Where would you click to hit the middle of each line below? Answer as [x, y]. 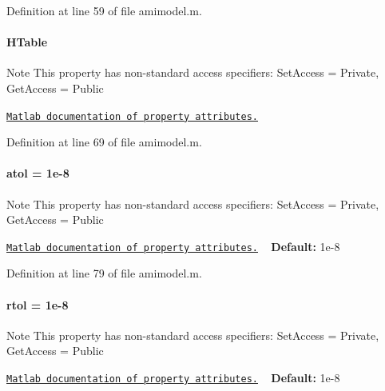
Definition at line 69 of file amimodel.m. [104, 142]
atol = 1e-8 [38, 173]
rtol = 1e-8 [38, 304]
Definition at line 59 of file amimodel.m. [104, 10]
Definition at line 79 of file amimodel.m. [104, 273]
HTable [27, 42]
